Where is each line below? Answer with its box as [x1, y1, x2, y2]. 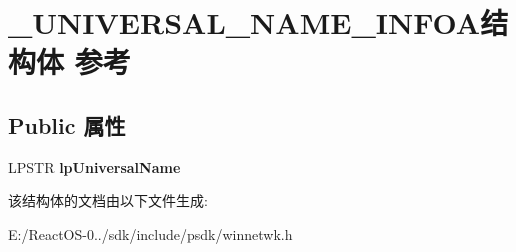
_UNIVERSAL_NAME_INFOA [8, 2, 481, 43]
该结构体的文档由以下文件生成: [8, 190, 208, 211]
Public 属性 [8, 109, 126, 140]
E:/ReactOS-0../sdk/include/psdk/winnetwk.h [8, 223, 293, 244]
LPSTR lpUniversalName [8, 156, 181, 177]
